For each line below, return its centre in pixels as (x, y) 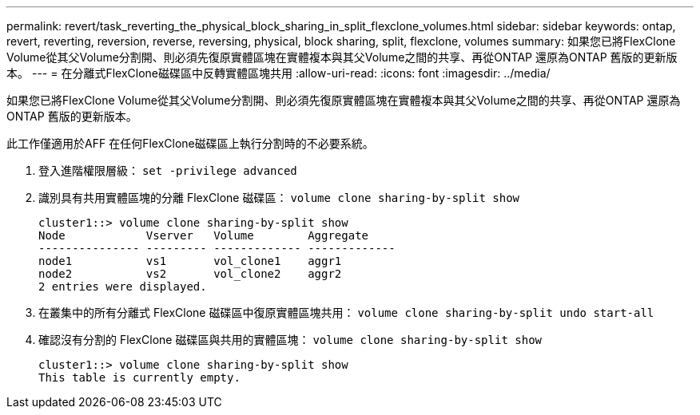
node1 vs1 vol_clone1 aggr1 (190, 261)
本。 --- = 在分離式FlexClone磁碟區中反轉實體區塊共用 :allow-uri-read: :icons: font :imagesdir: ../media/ (278, 73)
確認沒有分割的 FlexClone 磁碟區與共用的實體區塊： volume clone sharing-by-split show (290, 340)
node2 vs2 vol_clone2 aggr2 (190, 274)
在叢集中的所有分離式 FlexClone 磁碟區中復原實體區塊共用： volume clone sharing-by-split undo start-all (346, 312)
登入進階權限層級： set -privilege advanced (168, 170)
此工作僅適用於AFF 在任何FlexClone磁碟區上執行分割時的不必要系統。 (190, 143)
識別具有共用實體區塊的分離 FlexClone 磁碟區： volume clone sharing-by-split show (279, 198)
